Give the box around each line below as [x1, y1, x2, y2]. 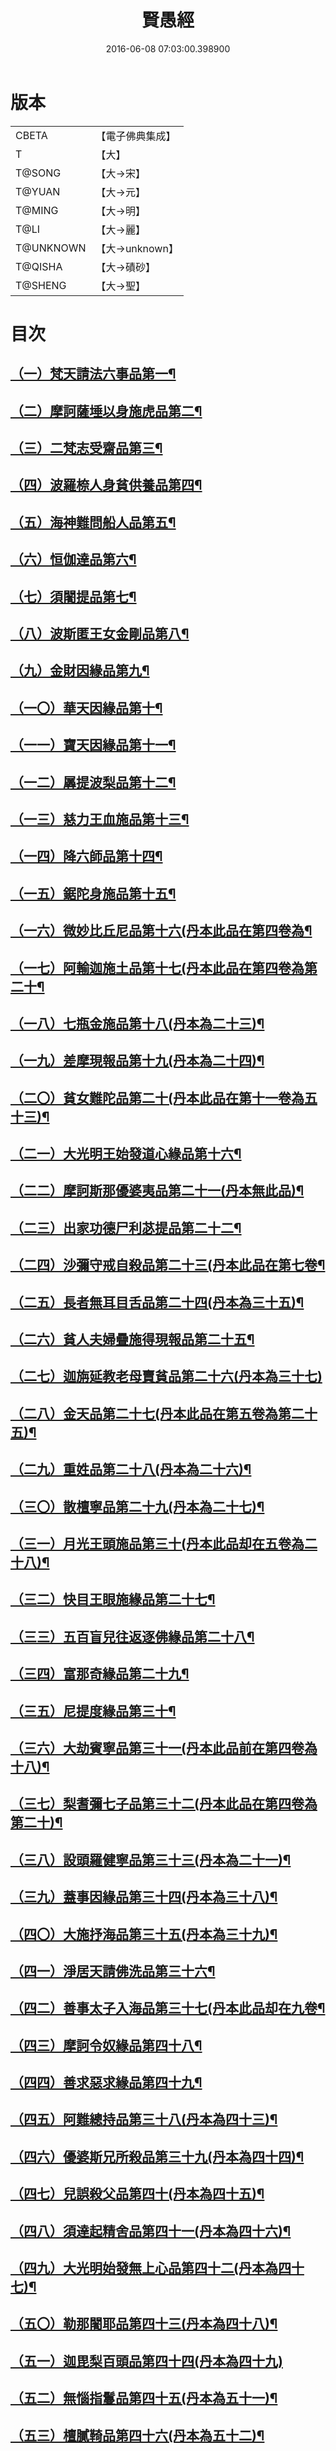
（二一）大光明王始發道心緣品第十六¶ [10, 1146, 242, 1163]
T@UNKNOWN [15, 241, 87, 255]
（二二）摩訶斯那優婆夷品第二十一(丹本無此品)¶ [10, 1182, 305, 1200]
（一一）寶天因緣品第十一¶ [10, 737, 177, 754]
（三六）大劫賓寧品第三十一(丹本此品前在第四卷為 [10, 1739, 318, 1756]
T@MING [15, 203, 59, 217]
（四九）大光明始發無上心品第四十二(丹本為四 [10, 2260, 292, 2277]
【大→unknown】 [95, 241, 179, 255]
